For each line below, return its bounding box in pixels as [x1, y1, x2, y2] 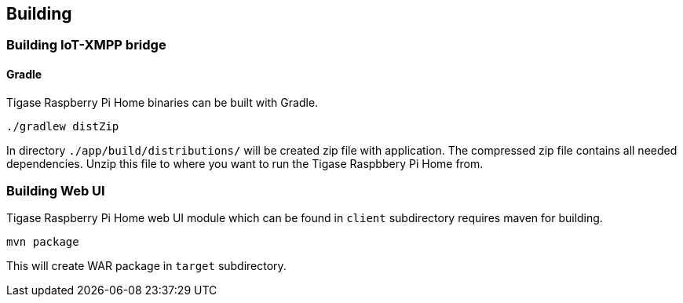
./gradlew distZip [6, 119, 119, 133]
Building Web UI [6, 183, 105, 199]
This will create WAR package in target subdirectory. [6, 259, 287, 273]
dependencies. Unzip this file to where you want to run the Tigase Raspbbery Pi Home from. [6, 156, 484, 170]
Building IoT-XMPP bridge [6, 37, 166, 53]
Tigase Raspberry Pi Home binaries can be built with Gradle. [6, 95, 319, 109]
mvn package [6, 235, 79, 249]
